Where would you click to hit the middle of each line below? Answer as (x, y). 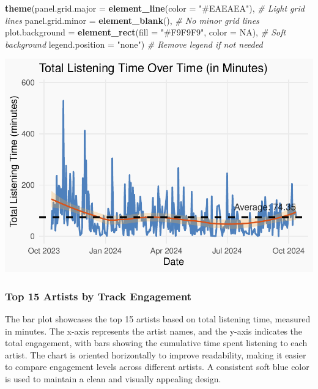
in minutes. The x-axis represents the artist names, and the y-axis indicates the (154, 331)
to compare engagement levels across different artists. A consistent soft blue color (157, 367)
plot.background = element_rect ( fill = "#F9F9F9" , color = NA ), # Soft (146, 32)
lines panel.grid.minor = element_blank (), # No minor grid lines (132, 20)
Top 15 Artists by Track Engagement (98, 296)
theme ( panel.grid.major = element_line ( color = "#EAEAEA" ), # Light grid (155, 8)
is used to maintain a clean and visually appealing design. (113, 379)
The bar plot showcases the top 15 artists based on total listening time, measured (158, 319)
